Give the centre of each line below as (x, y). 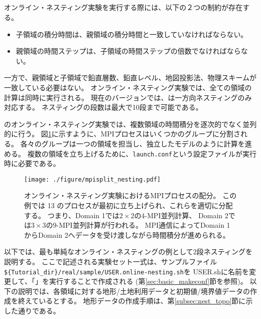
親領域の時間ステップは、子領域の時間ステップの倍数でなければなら (128, 51)
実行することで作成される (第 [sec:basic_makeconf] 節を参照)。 (148, 281)
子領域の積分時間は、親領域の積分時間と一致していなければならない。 (132, 34)
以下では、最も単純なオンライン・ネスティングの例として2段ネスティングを (128, 252)
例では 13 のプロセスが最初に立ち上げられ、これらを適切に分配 (128, 205)
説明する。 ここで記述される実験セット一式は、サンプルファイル (111, 261)
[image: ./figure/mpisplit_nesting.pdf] (93, 179)
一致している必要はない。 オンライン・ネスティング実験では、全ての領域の (128, 87)
